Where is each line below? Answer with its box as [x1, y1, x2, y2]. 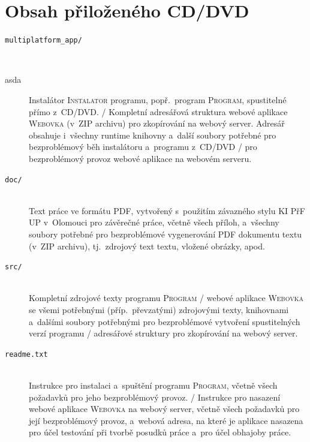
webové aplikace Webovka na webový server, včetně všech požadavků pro [29, 402, 300, 415]
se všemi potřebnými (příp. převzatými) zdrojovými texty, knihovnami [29, 303, 289, 315]
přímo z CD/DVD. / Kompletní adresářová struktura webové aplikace [29, 105, 288, 118]
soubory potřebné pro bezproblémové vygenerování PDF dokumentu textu [29, 227, 302, 240]
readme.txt [5, 350, 48, 359]
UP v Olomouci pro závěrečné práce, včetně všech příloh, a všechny [29, 216, 279, 228]
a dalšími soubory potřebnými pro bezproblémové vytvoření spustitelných [29, 315, 300, 327]
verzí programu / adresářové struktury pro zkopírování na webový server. [29, 327, 298, 339]
